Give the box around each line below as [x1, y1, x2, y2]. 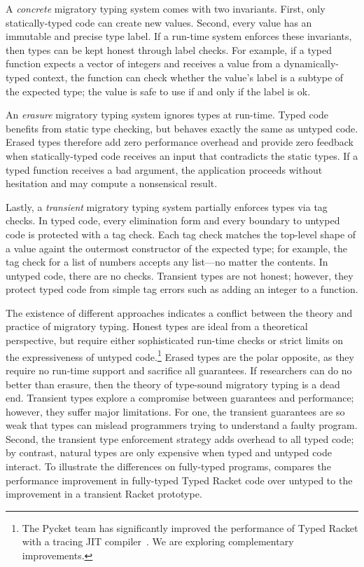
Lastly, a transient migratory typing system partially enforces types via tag [6, 199, 328, 214]
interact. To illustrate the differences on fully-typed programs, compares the [6, 459, 331, 474]
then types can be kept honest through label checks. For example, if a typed [6, 42, 332, 57]
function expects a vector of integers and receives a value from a [6, 56, 281, 71]
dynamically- [283, 56, 339, 71]
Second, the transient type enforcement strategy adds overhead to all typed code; [6, 431, 354, 446]
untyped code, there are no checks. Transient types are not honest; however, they [6, 268, 353, 282]
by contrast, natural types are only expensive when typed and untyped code [6, 445, 332, 460]
